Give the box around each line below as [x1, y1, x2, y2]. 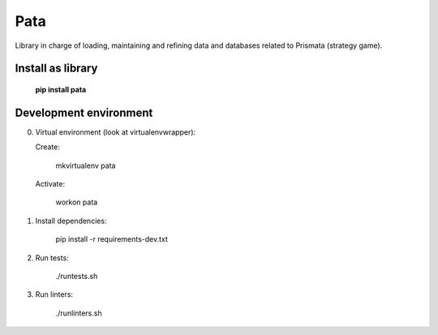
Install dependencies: [35, 216, 107, 225]
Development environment [15, 105, 153, 119]
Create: [35, 142, 61, 152]
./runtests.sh [55, 271, 98, 281]
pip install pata [35, 84, 87, 94]
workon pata [55, 197, 98, 207]
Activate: [35, 179, 65, 189]
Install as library [15, 62, 98, 75]
